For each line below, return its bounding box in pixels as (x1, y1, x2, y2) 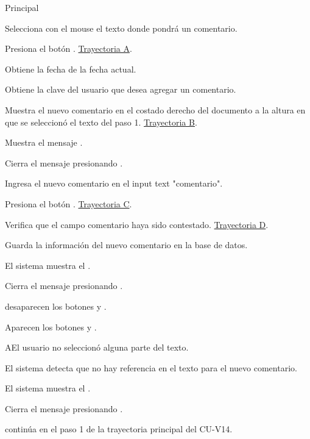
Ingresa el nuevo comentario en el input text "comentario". (5, 177, 223, 190)
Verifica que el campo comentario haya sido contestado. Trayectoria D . (5, 218, 269, 230)
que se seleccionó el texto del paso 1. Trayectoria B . (5, 115, 197, 128)
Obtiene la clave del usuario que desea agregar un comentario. (5, 83, 236, 96)
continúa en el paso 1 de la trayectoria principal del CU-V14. (5, 423, 233, 435)
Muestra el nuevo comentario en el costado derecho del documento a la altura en (5, 103, 306, 116)
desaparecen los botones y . (5, 299, 107, 312)
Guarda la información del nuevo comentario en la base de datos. (5, 238, 248, 251)
